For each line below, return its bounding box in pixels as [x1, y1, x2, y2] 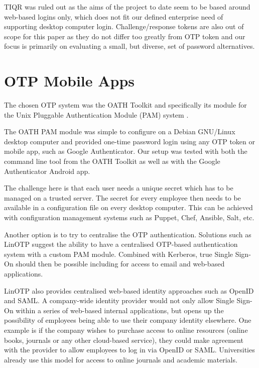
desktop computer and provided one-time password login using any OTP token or [4, 136, 255, 146]
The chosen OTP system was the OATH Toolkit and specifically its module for [4, 100, 247, 110]
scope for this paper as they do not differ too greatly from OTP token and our [4, 31, 245, 41]
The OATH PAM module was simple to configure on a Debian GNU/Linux [4, 126, 235, 137]
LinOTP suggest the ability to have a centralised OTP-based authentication [4, 239, 238, 249]
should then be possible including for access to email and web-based [16, 258, 225, 269]
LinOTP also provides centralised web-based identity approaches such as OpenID [4, 285, 254, 296]
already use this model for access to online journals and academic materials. [4, 354, 237, 364]
